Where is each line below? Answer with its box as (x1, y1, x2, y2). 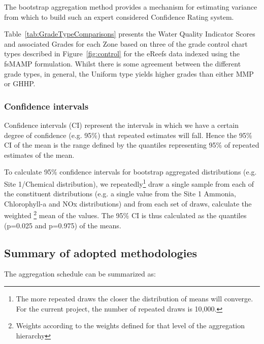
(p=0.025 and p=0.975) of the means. (4, 220, 121, 230)
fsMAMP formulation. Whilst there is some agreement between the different (4, 58, 241, 68)
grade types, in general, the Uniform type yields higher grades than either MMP (4, 68, 254, 79)
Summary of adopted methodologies (4, 245, 197, 260)
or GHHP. (4, 78, 36, 89)
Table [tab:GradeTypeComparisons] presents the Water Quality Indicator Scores (4, 28, 255, 39)
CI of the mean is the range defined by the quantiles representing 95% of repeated (4, 140, 259, 150)
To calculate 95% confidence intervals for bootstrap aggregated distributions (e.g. (4, 166, 257, 177)
